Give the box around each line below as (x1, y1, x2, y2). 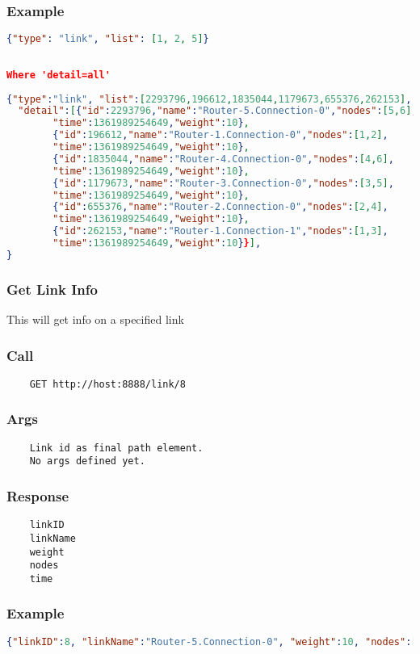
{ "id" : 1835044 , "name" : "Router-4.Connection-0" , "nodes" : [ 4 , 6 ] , (52, 153, 394, 165)
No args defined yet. (29, 455, 145, 467)
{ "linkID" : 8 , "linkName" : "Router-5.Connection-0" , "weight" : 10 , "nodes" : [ (6, 635, 418, 648)
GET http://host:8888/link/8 (29, 378, 186, 390)
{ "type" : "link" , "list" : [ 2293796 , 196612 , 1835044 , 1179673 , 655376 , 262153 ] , (6, 93, 412, 105)
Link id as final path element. (29, 442, 204, 454)
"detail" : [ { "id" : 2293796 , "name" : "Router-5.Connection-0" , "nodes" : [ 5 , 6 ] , (18, 105, 418, 117)
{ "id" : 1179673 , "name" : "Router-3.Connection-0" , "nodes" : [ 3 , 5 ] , (52, 177, 394, 189)
